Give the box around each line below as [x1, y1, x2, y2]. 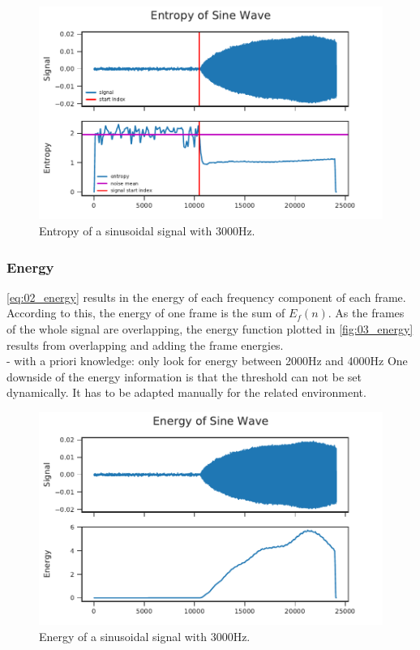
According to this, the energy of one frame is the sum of [6, 304, 285, 321]
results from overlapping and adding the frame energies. [6, 336, 284, 353]
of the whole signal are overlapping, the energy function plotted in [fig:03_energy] [6, 321, 414, 337]
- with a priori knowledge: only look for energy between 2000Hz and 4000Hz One [6, 352, 408, 369]
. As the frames [328, 304, 405, 321]
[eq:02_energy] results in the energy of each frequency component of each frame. [6, 288, 406, 305]
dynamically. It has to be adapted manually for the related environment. [6, 384, 366, 401]
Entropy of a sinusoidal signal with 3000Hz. [39, 222, 255, 239]
